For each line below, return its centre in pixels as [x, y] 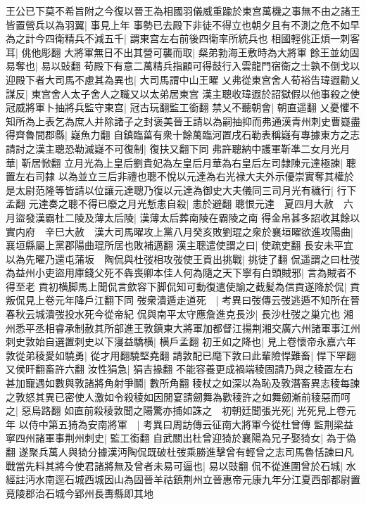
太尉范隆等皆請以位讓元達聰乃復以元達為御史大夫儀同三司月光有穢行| [174, 190]
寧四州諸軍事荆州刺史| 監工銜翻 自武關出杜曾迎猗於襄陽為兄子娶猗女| [165, 438]
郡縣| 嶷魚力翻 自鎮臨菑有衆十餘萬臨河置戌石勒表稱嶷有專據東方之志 [202, 135]
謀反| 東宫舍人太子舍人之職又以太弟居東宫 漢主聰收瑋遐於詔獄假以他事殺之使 [183, 93]
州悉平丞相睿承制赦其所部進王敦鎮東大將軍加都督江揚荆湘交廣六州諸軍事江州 [183, 327]
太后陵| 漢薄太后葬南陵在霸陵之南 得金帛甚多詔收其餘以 [232, 217]
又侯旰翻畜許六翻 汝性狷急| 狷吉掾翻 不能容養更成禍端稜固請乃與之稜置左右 [179, 369]
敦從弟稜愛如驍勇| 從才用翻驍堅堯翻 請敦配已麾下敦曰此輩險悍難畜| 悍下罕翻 [181, 355]
